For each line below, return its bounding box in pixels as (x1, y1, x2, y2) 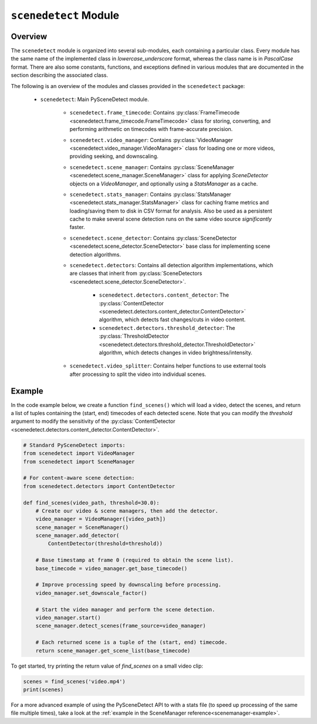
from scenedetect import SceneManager (23, 458, 135, 465)
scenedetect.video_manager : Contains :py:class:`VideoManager (69, 136, 233, 143)
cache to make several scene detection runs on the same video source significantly (69, 215, 272, 223)
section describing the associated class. (11, 72, 109, 79)
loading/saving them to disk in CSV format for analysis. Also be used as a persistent (69, 207, 272, 214)
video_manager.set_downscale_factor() (35, 590, 147, 596)
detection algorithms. (69, 251, 122, 258)
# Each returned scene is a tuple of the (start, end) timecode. (35, 639, 228, 646)
